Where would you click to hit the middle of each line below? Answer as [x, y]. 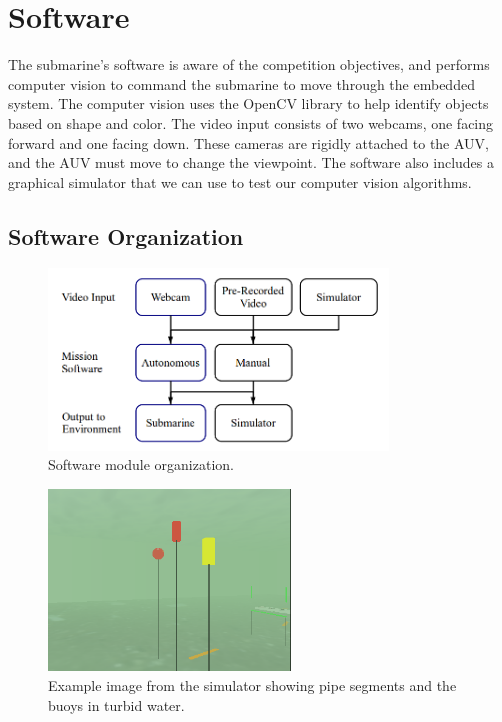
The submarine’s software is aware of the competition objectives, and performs [249, 64]
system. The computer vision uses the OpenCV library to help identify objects [248, 103]
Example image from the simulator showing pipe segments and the [252, 685]
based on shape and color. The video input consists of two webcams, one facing [251, 122]
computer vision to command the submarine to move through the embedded [241, 83]
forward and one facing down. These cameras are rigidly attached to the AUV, [248, 142]
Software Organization [126, 235]
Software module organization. [141, 464]
